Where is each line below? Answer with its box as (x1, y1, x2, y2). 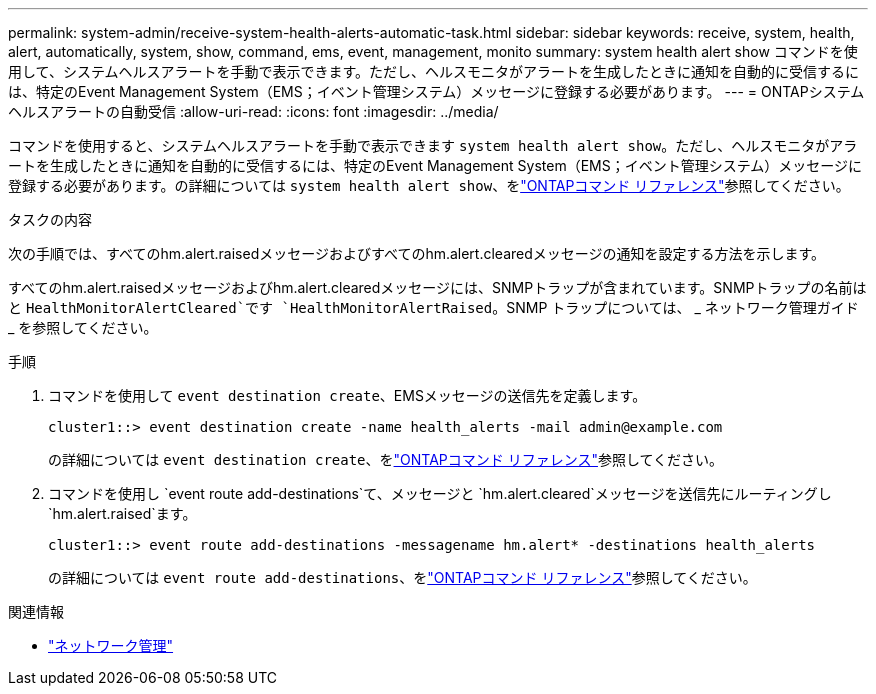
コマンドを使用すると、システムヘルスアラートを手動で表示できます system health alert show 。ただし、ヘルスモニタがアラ (8, 137, 858, 154)
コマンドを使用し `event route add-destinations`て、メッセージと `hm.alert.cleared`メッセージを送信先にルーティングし (48, 485, 832, 502)
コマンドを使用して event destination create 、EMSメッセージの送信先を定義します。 (48, 387, 647, 404)
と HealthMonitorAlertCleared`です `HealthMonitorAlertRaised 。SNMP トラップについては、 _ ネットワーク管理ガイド (8, 299, 859, 316)
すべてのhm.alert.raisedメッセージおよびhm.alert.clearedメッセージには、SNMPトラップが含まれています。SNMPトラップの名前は (8, 279, 867, 296)
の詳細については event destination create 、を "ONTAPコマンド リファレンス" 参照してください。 (48, 451, 724, 468)
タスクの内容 (8, 211, 92, 228)
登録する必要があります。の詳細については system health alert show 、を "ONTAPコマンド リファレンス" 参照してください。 (8, 177, 850, 194)
